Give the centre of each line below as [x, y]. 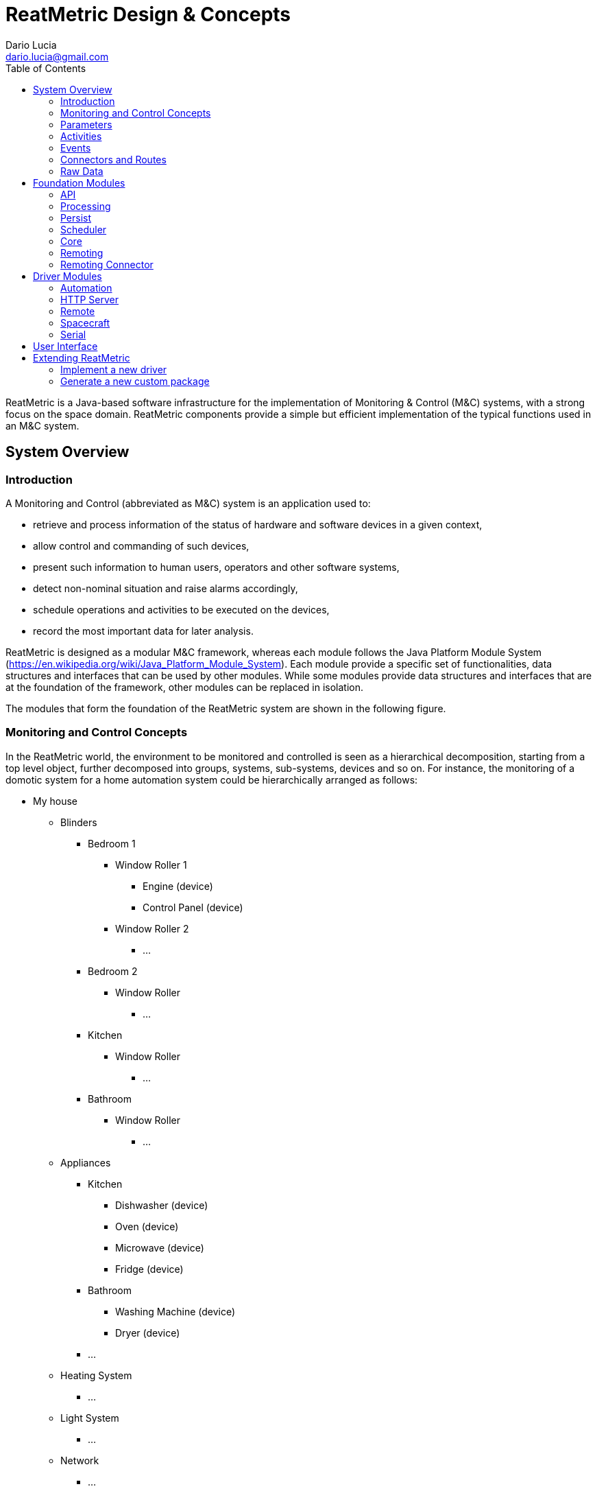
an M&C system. [42, 425]
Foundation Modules [79, 183]
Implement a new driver [114, 369]
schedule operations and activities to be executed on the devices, [181, 609]
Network [80, 1460]
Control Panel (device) [193, 907]
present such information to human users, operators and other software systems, [216, 567]
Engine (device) [178, 886]
